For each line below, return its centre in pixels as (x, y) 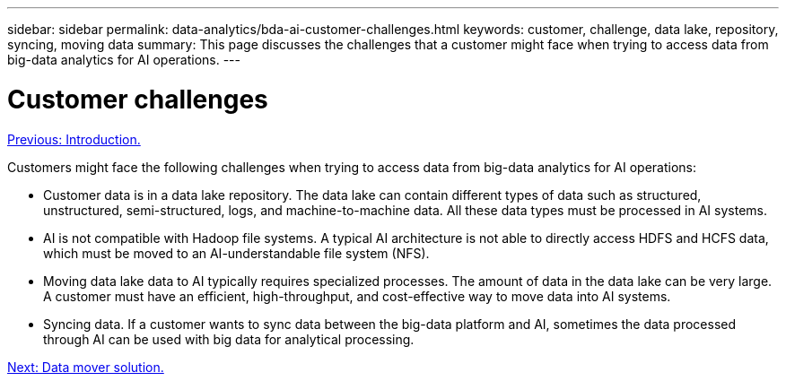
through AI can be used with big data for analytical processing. (229, 339)
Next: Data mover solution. (86, 367)
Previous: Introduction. (74, 139)
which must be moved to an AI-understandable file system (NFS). (236, 253)
